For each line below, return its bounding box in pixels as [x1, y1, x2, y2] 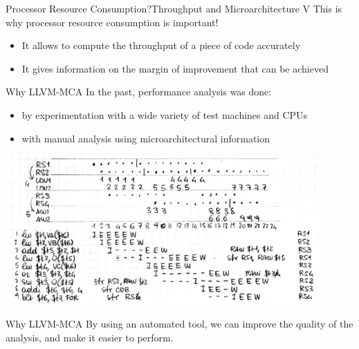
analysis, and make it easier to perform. [6, 330, 174, 344]
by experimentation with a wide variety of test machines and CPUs [21, 107, 308, 122]
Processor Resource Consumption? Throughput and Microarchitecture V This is [6, 1, 342, 15]
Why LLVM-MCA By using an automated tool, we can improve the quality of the [6, 316, 353, 330]
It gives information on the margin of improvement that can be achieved [21, 61, 329, 75]
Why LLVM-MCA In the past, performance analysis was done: [6, 84, 272, 99]
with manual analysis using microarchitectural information [21, 131, 270, 145]
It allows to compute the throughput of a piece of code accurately [21, 38, 301, 53]
